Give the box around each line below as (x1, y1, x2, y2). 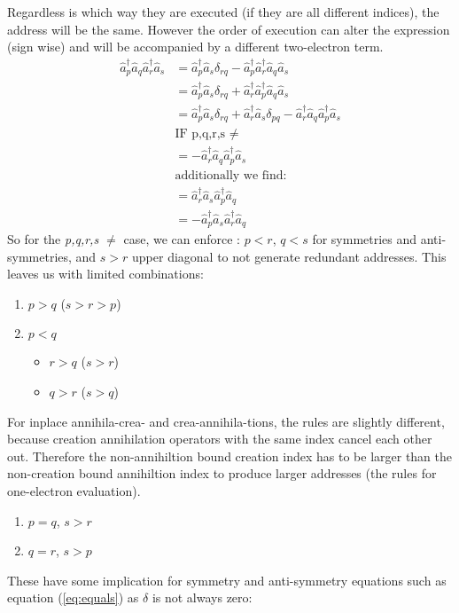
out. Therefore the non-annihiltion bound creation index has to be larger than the (7, 446, 453, 465)
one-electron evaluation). (7, 482, 141, 499)
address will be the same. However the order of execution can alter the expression (7, 20, 450, 38)
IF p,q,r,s (175, 128, 226, 141)
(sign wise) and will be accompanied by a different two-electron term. (7, 37, 384, 56)
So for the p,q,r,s (7, 230, 99, 248)
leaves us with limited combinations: (7, 264, 204, 283)
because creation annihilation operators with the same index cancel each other (7, 429, 432, 448)
